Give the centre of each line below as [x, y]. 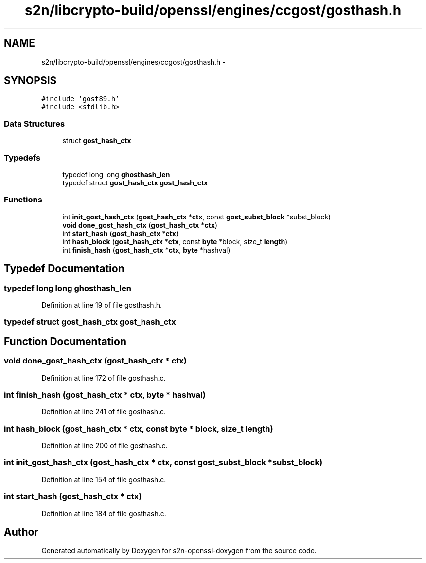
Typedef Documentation [64, 269]
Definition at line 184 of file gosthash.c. [104, 513]
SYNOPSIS [30, 81]
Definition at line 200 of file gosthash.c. [105, 445]
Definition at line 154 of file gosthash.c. [104, 479]
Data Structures [35, 123]
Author [21, 532]
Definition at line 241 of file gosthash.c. [104, 412]
